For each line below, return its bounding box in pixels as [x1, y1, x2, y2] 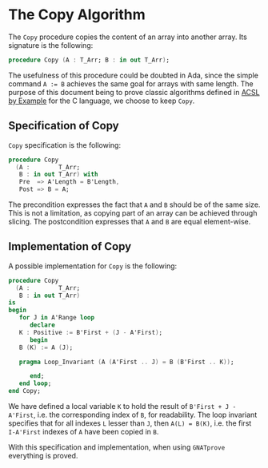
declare [29, 321, 56, 329]
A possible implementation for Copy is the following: [8, 261, 178, 271]
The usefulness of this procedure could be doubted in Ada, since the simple [8, 70, 258, 80]
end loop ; [18, 379, 52, 388]
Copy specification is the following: [8, 140, 122, 149]
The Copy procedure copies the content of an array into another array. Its [8, 32, 248, 42]
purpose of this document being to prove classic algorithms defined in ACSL [8, 87, 260, 97]
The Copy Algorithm [8, 6, 146, 24]
